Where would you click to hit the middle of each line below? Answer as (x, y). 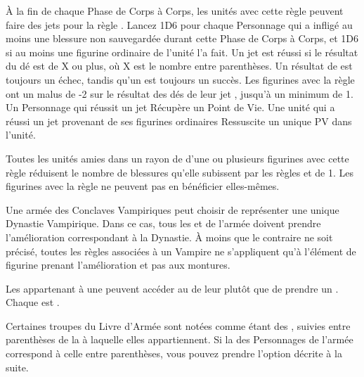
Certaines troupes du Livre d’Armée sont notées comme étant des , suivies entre (178, 325)
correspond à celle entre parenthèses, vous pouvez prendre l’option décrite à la (174, 353)
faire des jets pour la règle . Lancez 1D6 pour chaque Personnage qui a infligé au (179, 24)
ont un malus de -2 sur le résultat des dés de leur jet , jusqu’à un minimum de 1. (180, 93)
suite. (17, 367)
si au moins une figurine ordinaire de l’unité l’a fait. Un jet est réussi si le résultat (182, 52)
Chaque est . (33, 302)
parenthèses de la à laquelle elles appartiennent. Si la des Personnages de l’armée (180, 339)
